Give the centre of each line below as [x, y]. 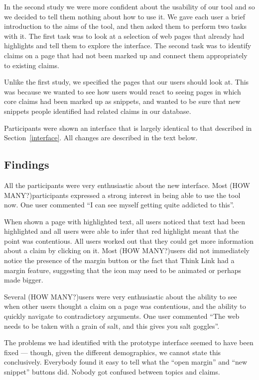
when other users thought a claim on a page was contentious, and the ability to [125, 306]
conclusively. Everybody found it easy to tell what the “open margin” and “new [126, 362]
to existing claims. [32, 65]
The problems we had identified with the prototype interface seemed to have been [129, 342]
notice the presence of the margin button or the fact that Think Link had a [119, 260]
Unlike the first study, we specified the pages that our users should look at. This [127, 82]
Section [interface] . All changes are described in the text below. [101, 138]
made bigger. [24, 280]
